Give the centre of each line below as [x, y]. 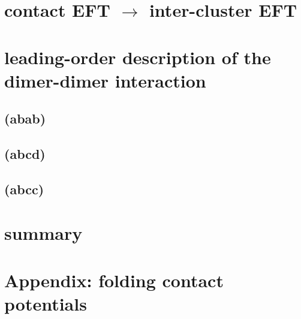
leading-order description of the [138, 57]
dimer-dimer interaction [105, 80]
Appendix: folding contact [114, 280]
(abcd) [25, 154]
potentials [46, 304]
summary [43, 233]
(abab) [25, 118]
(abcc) [24, 189]
